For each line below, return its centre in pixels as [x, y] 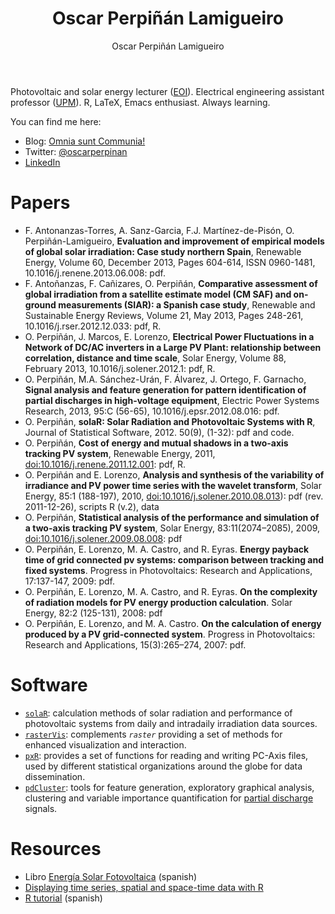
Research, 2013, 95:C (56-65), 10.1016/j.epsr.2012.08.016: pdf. [152, 411]
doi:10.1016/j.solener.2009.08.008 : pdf [103, 538]
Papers [40, 203]
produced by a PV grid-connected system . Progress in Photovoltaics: [170, 634]
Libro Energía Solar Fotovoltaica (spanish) [111, 876]
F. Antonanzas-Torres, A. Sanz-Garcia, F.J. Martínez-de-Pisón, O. [159, 230]
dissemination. [55, 776]
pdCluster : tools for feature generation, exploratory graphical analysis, [169, 787]
